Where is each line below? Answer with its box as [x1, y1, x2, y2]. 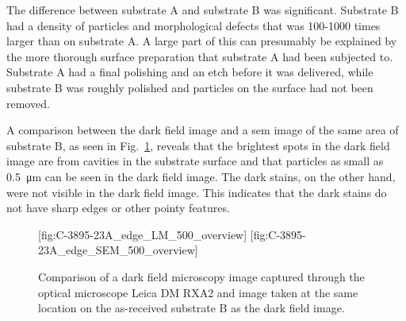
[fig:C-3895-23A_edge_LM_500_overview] [38, 226, 247, 242]
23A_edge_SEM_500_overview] [38, 242, 198, 258]
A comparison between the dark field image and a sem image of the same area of [6, 122, 399, 138]
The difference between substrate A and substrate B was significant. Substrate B [6, 2, 399, 17]
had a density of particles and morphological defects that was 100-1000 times [6, 17, 381, 33]
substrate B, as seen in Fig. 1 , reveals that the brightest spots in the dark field [6, 137, 390, 153]
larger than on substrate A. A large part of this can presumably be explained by [6, 33, 397, 49]
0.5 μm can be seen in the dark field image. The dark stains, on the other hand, [6, 168, 396, 184]
